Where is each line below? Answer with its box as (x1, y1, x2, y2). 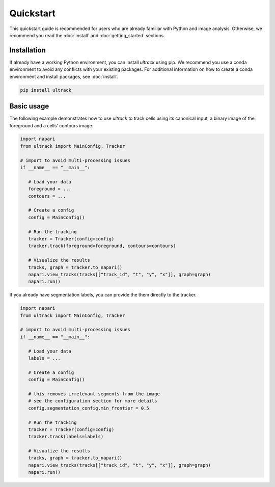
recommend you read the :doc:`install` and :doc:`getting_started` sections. (9, 32, 165, 38)
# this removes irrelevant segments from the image (28, 391, 160, 397)
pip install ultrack (20, 87, 71, 93)
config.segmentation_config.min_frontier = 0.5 (28, 405, 150, 411)
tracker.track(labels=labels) (28, 434, 104, 440)
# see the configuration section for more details (28, 398, 157, 404)
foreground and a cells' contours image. (9, 122, 94, 128)
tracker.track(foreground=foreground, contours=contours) (28, 243, 176, 249)
